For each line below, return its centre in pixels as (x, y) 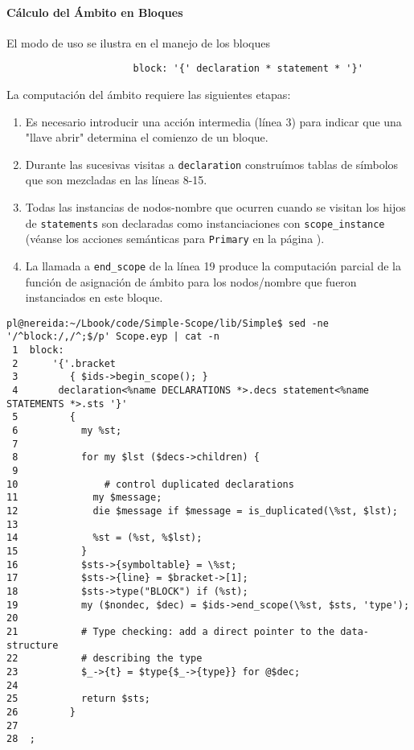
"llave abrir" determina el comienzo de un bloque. (147, 137)
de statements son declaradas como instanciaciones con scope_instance (205, 223)
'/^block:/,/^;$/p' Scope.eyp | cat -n (113, 337)
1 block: (38, 350)
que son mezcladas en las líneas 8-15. (116, 180)
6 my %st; (67, 431)
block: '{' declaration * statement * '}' (248, 69)
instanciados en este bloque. (94, 297)
